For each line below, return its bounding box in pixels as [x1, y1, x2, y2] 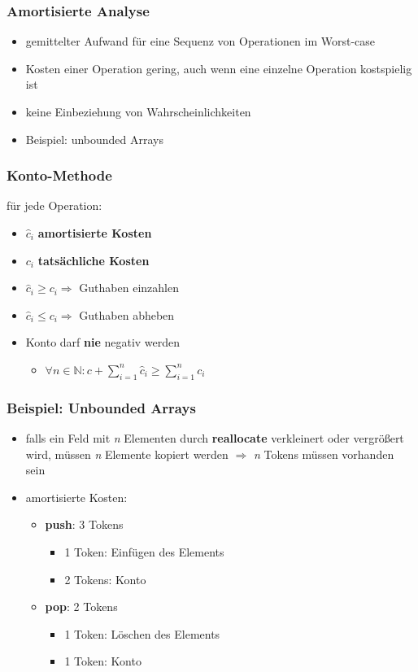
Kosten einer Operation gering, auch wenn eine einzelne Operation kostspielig [25, 59, 412, 76]
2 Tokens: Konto [64, 570, 146, 587]
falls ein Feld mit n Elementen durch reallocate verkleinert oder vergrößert [25, 429, 404, 446]
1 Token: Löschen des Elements [64, 625, 220, 642]
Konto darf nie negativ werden [25, 334, 181, 351]
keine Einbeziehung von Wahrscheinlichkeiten [25, 103, 251, 120]
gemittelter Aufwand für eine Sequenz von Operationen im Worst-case [25, 33, 376, 50]
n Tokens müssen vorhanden [253, 445, 394, 462]
